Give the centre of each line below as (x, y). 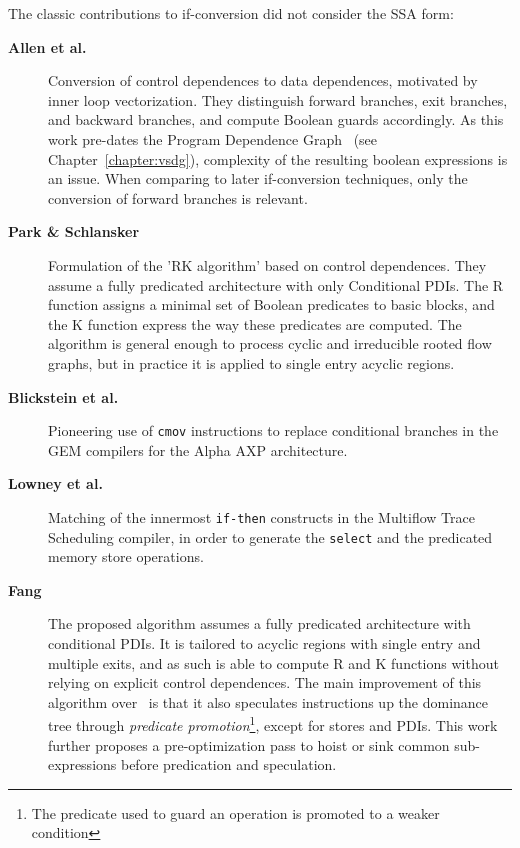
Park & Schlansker (74, 231)
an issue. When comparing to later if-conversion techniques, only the (258, 178)
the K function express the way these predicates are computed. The (255, 323)
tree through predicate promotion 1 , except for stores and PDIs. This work (273, 724)
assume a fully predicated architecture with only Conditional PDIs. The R (276, 284)
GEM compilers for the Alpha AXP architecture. (198, 449)
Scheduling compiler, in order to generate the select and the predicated (270, 536)
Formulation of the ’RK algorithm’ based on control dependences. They (267, 264)
